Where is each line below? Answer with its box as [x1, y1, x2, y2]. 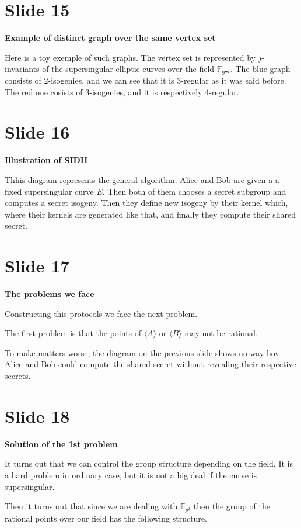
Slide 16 [5, 120, 70, 144]
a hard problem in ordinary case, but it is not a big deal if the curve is [5, 468, 257, 481]
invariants [5, 63, 40, 75]
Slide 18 [5, 403, 70, 427]
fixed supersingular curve [5, 185, 94, 197]
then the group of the [193, 500, 270, 512]
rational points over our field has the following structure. [5, 512, 207, 524]
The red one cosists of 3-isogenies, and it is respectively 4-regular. [5, 85, 239, 98]
